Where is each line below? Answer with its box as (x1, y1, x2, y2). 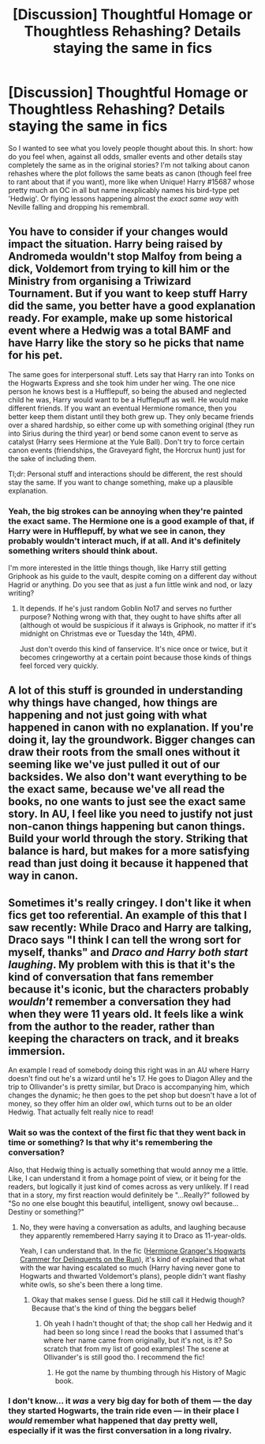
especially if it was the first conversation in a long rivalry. (8, 1425, 233, 1436)
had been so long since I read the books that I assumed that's (43, 1327, 244, 1336)
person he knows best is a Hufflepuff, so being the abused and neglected (8, 386, 247, 396)
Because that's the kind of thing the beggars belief (31, 1303, 197, 1313)
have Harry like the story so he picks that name (8, 336, 244, 350)
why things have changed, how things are (8, 696, 218, 709)
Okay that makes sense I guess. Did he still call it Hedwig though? (31, 1295, 245, 1304)
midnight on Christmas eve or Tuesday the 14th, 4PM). (19, 629, 197, 638)
